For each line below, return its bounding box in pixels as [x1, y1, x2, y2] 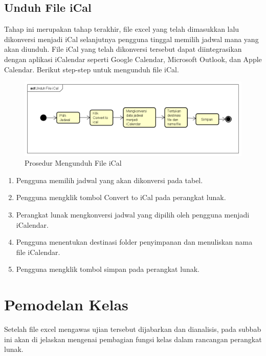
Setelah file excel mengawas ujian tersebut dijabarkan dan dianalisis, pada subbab [4, 324, 261, 334]
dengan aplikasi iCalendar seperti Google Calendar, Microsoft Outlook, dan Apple [4, 53, 262, 64]
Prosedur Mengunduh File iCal [25, 157, 122, 168]
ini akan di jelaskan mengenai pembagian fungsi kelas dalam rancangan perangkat [4, 333, 262, 344]
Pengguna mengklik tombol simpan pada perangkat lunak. [16, 264, 199, 274]
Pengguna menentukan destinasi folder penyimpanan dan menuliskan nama [16, 236, 253, 247]
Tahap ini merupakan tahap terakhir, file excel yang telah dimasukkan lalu [4, 24, 239, 34]
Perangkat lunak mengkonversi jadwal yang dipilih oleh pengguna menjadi [16, 209, 250, 220]
